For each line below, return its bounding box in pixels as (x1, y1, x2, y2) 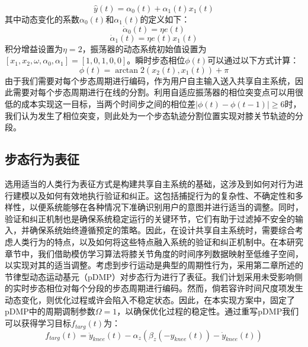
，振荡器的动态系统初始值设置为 (82, 42, 207, 54)
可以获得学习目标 (5, 317, 71, 329)
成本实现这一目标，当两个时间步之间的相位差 (21, 97, 195, 110)
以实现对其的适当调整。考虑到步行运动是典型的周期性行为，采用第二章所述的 (5, 259, 303, 271)
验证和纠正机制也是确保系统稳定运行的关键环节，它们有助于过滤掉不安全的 (5, 212, 295, 224)
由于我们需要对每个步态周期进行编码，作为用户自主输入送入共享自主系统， (5, 74, 295, 86)
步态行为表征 (5, 150, 79, 168)
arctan (115, 66, 139, 75)
